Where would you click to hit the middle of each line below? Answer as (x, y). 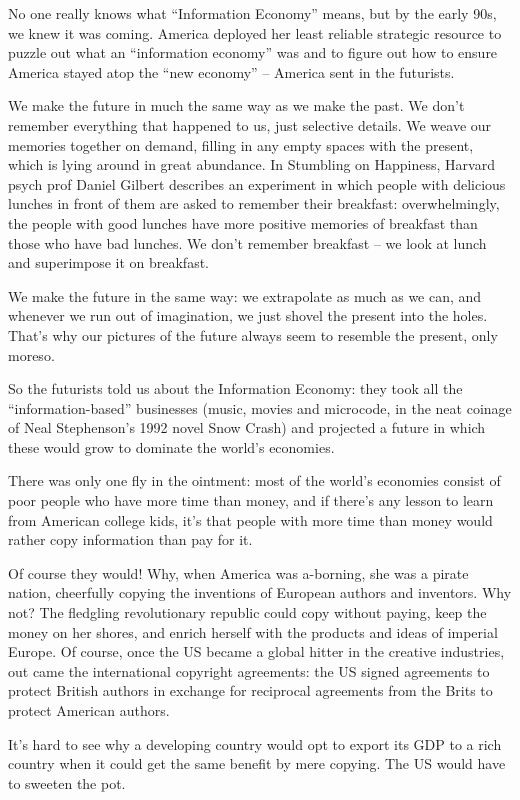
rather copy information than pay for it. (130, 539)
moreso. (31, 354)
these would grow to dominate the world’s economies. (171, 446)
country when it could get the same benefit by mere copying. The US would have (257, 763)
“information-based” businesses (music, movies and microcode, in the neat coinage (260, 407)
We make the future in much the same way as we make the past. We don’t (236, 105)
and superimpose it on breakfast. (108, 262)
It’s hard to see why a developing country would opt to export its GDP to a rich (255, 743)
